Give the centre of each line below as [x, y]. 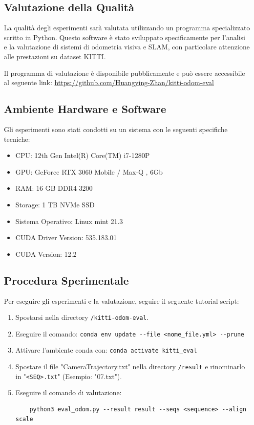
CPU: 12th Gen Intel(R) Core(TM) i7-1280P [83, 155]
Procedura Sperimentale [66, 280]
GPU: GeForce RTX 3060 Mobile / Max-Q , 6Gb [89, 171]
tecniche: [17, 139]
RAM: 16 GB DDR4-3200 [54, 188]
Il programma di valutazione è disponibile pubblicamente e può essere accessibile [125, 73]
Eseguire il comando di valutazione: [68, 392]
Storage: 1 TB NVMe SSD [55, 204]
